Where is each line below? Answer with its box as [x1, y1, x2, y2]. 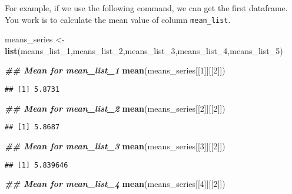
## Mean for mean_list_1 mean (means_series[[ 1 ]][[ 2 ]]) [5, 64, 225, 76]
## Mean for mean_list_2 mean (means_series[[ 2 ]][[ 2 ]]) [5, 102, 225, 114]
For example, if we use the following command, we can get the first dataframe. [5, 2, 288, 14]
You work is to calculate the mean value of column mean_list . [5, 13, 231, 25]
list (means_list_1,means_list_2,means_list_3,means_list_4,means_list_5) [5, 44, 283, 56]
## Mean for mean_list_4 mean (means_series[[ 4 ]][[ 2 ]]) [5, 178, 225, 190]
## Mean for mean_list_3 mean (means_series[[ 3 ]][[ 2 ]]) [5, 139, 225, 152]
